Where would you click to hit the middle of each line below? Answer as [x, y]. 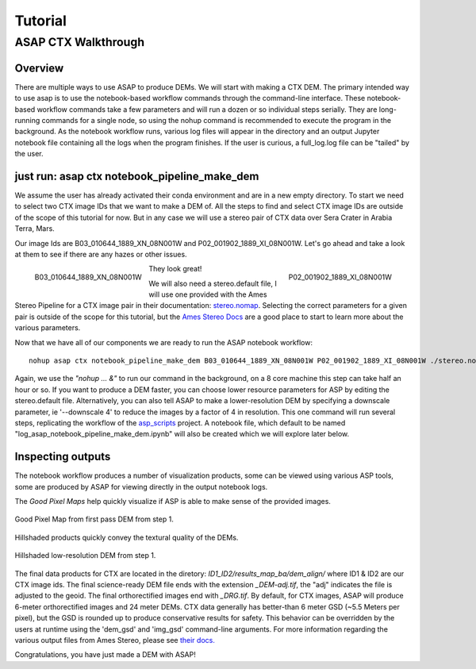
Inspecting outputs [63, 457]
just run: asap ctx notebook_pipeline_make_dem [137, 176]
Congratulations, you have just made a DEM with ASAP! [105, 655]
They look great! [175, 269]
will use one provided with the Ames [207, 294]
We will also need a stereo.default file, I [212, 283]
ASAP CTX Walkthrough [80, 42]
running [27, 120]
